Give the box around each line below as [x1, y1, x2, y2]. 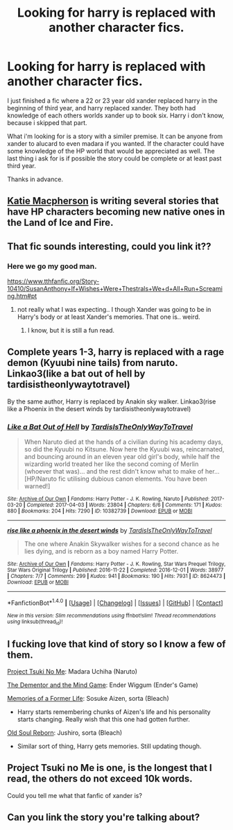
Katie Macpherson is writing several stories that [7, 195, 219, 207]
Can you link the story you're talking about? [7, 811, 200, 824]
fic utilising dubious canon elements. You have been [58, 474, 207, 483]
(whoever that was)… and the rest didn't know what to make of [24, 467, 204, 476]
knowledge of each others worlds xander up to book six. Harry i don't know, [7, 111, 225, 119]
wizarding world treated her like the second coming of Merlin [24, 460, 199, 468]
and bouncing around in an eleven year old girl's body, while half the [24, 453, 221, 461]
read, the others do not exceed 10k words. [7, 773, 193, 785]
